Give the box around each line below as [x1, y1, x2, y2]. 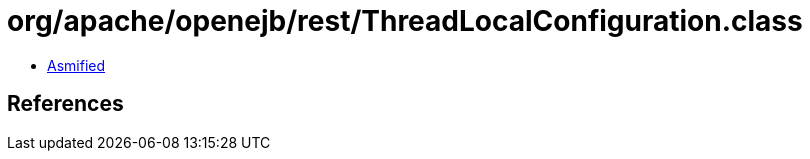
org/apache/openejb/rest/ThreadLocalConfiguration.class [7, 4, 803, 38]
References [7, 91, 124, 117]
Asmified [47, 56, 106, 74]
